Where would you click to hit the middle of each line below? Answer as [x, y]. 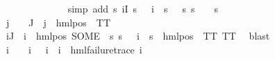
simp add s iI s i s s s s [143, 8]
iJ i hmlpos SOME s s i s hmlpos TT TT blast [138, 36]
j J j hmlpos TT [58, 22]
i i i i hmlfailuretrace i [74, 49]
